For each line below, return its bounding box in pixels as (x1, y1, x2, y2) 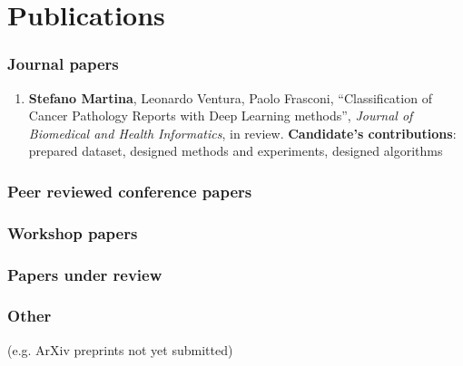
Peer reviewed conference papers (7, 179, 252, 202)
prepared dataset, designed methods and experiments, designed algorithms (28, 141, 443, 160)
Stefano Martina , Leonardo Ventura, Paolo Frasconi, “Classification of (28, 88, 432, 107)
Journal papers (7, 53, 119, 75)
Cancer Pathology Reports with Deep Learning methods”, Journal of (28, 106, 413, 125)
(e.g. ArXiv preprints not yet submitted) (7, 340, 233, 359)
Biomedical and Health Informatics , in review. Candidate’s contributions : (28, 123, 457, 142)
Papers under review (7, 263, 163, 285)
